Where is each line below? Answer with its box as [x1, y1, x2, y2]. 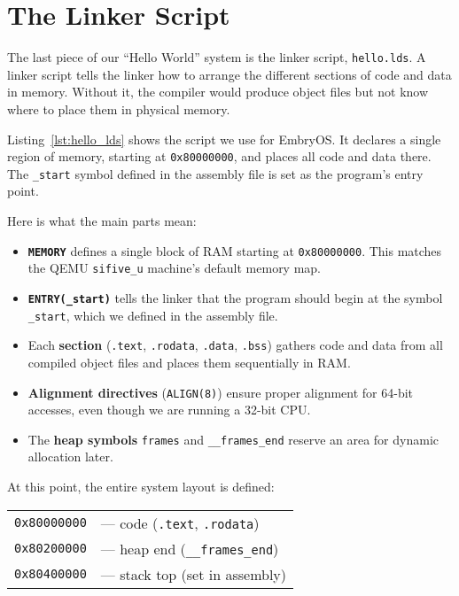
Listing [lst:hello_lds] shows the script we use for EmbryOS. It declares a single [7, 129, 441, 148]
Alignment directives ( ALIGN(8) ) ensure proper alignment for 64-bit [27, 383, 414, 401]
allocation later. [27, 447, 113, 466]
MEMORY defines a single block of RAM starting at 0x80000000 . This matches [27, 241, 442, 259]
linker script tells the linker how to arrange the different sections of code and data [7, 65, 452, 83]
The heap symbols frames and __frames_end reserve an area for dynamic [27, 430, 440, 448]
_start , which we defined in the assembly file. [27, 306, 278, 324]
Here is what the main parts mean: [7, 212, 197, 230]
